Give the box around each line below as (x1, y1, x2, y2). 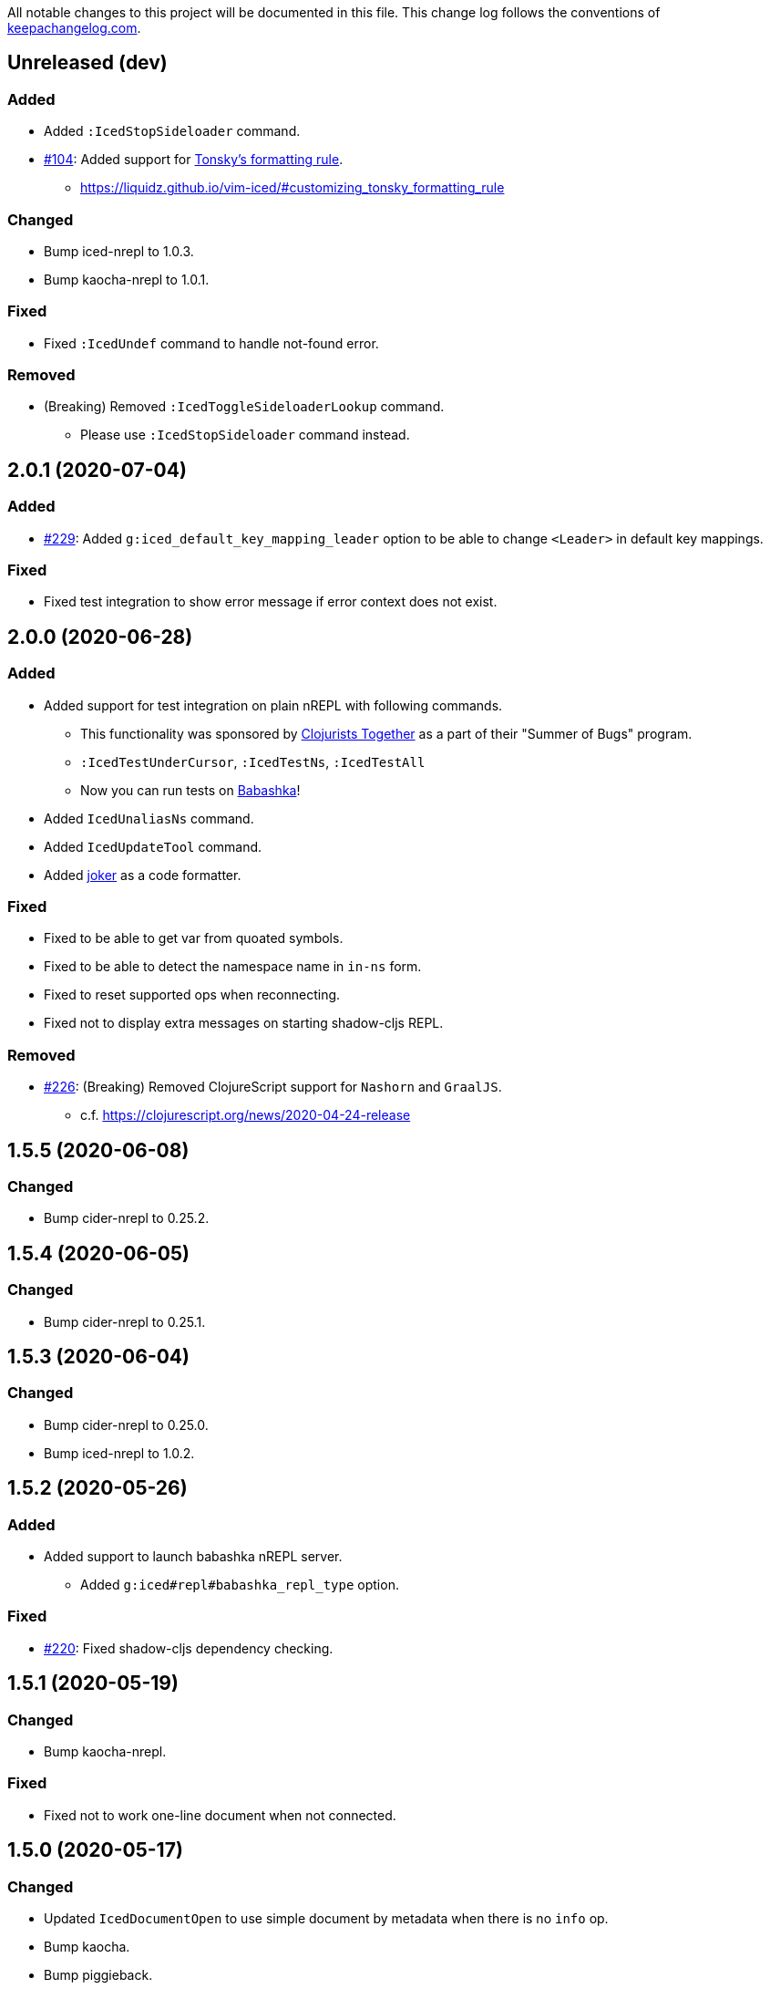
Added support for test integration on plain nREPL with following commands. (44, 697, 503, 713)
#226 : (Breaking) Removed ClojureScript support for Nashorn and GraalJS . (44, 1079, 502, 1095)
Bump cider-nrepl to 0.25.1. (44, 1313, 206, 1330)
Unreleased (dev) (7, 51, 168, 75)
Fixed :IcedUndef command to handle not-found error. (44, 335, 379, 351)
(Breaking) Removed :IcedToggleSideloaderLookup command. (44, 399, 445, 415)
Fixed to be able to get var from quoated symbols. (44, 930, 344, 947)
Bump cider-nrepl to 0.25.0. (44, 1416, 209, 1433)
